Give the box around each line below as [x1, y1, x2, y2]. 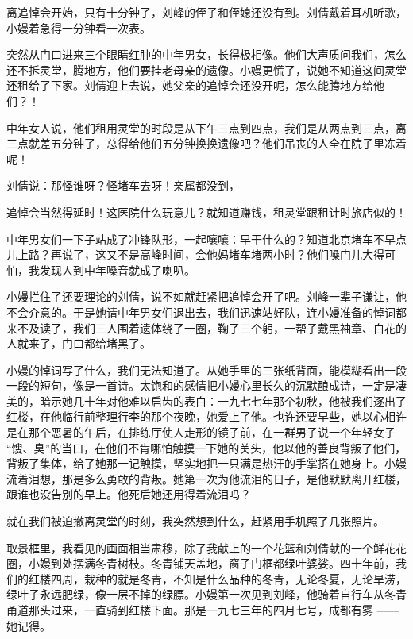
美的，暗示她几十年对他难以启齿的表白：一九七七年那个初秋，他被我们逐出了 [6, 392, 407, 409]
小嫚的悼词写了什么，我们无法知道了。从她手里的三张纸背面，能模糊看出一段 [6, 361, 407, 378]
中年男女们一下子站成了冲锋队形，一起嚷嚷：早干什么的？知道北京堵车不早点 [6, 230, 407, 247]
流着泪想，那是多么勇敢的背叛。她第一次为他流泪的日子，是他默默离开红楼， [6, 470, 407, 487]
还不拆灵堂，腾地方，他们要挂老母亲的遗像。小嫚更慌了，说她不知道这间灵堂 [6, 61, 407, 78]
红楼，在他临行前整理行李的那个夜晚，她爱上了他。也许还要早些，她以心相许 [6, 408, 407, 425]
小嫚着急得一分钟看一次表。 [6, 19, 151, 36]
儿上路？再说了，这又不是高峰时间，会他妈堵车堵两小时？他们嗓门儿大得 [6, 246, 384, 263]
